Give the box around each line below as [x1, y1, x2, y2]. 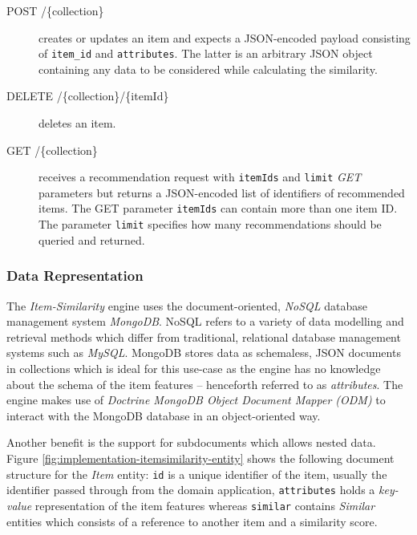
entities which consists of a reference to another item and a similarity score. [6, 513, 378, 529]
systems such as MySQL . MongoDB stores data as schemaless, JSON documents [6, 344, 401, 361]
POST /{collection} [6, 2, 104, 18]
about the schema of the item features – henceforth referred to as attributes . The [6, 375, 403, 392]
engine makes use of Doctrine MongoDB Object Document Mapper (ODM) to [6, 391, 386, 408]
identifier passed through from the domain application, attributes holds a [6, 481, 375, 498]
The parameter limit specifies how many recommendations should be [38, 216, 382, 233]
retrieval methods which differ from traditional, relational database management [6, 328, 401, 345]
